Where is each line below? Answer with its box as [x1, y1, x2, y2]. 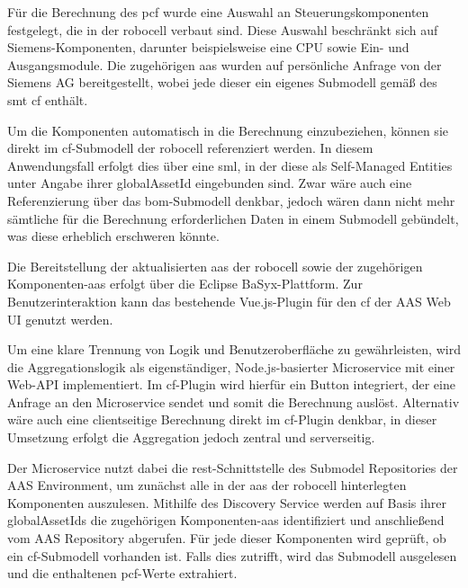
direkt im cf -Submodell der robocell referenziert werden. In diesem [7, 138, 373, 157]
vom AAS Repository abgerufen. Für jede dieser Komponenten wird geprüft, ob [7, 529, 446, 548]
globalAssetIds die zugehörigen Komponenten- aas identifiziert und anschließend [7, 511, 445, 530]
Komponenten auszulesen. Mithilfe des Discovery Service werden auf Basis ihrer [7, 493, 446, 512]
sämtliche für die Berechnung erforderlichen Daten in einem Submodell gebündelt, [7, 209, 459, 227]
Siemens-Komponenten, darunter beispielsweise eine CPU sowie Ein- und [7, 38, 409, 57]
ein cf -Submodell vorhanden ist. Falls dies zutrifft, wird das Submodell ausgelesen [7, 546, 457, 565]
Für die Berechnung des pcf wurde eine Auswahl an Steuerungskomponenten [7, 3, 429, 21]
